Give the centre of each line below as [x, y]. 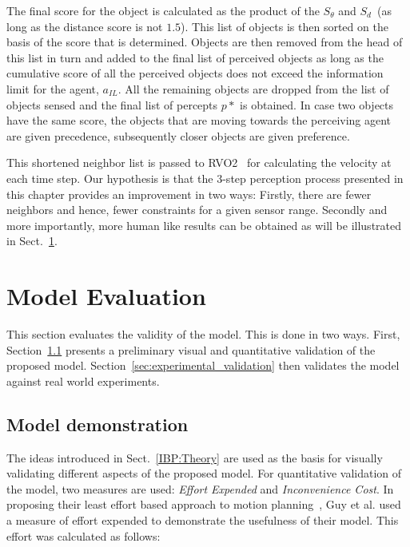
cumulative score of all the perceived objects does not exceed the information [195, 73]
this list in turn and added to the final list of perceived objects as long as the [195, 57]
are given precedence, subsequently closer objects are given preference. [178, 135]
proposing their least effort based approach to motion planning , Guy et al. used [204, 504]
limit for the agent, [53, 88]
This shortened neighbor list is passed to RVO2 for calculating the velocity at [199, 163]
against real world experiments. [83, 381]
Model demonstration [98, 424]
